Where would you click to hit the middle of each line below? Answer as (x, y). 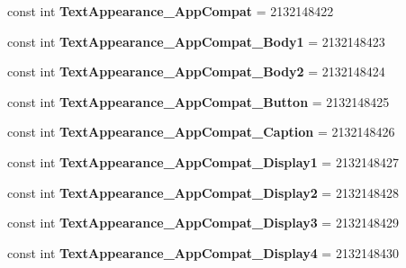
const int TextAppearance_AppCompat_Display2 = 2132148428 (203, 192)
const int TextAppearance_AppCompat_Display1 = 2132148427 (203, 161)
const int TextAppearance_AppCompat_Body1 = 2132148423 (196, 41)
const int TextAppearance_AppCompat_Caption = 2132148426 (201, 132)
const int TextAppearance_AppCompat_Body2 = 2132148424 (196, 71)
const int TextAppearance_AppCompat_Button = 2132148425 (198, 101)
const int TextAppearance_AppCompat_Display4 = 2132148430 (203, 252)
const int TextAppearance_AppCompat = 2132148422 (171, 11)
